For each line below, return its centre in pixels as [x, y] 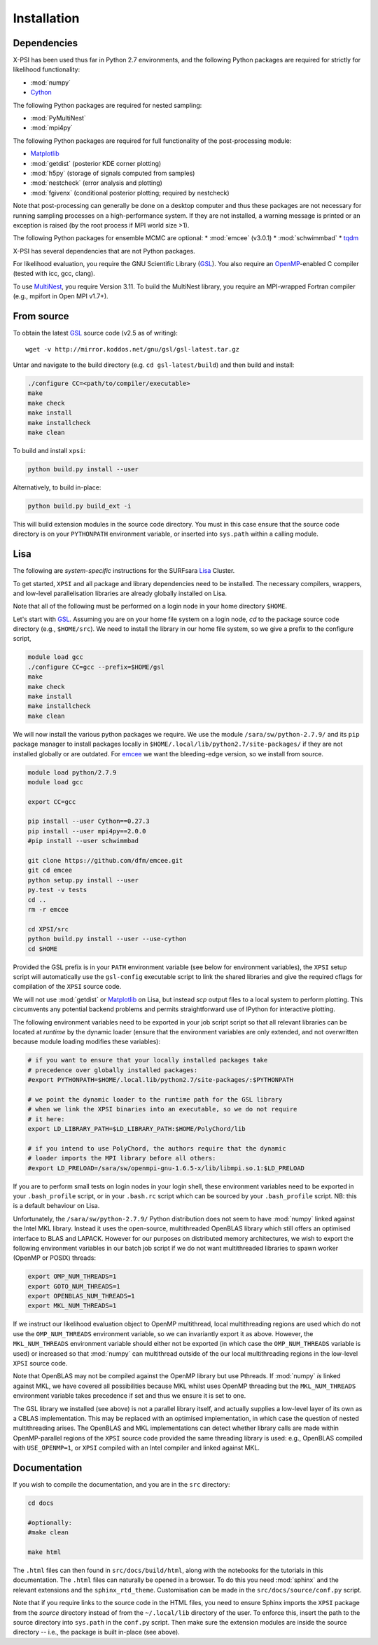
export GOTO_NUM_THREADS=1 [74, 1286]
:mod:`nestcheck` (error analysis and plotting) [96, 183]
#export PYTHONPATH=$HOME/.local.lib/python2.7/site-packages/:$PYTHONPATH [161, 1080]
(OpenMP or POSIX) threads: [54, 1258]
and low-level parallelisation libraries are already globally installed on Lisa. [120, 593]
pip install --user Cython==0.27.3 [89, 821]
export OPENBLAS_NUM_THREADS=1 [82, 1296]
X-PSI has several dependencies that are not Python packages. [104, 251]
